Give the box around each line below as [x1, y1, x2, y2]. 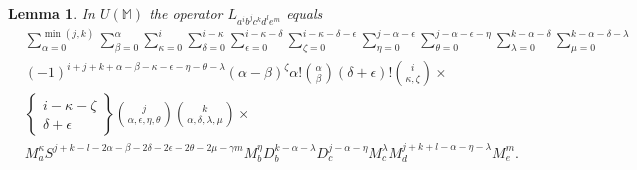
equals [286, 3, 323, 23]
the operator [149, 3, 223, 23]
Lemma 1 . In [8, 3, 95, 23]
